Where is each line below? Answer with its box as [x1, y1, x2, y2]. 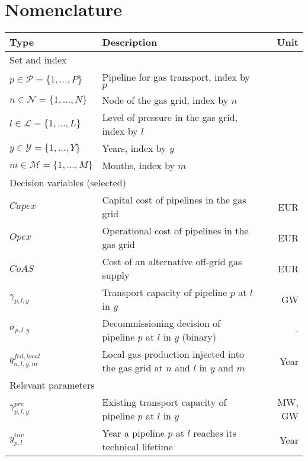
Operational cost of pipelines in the [102, 224, 249, 238]
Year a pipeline [102, 426, 165, 440]
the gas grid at [102, 361, 163, 375]
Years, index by [102, 141, 166, 155]
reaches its [193, 426, 236, 440]
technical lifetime [102, 440, 173, 454]
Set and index [9, 53, 67, 67]
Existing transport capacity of [102, 395, 227, 409]
